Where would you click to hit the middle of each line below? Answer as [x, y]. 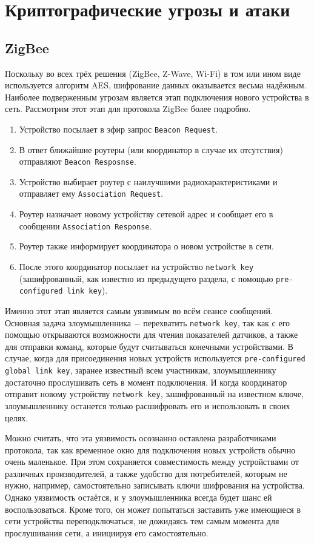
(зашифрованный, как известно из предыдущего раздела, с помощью [146, 278]
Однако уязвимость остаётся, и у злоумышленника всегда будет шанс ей [139, 497]
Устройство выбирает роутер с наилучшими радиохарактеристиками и [148, 181]
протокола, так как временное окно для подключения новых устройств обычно [150, 449]
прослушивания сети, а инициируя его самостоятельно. [107, 532]
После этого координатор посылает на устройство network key [136, 266]
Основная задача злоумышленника [68, 322]
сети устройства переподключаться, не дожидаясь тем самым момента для [142, 521]
